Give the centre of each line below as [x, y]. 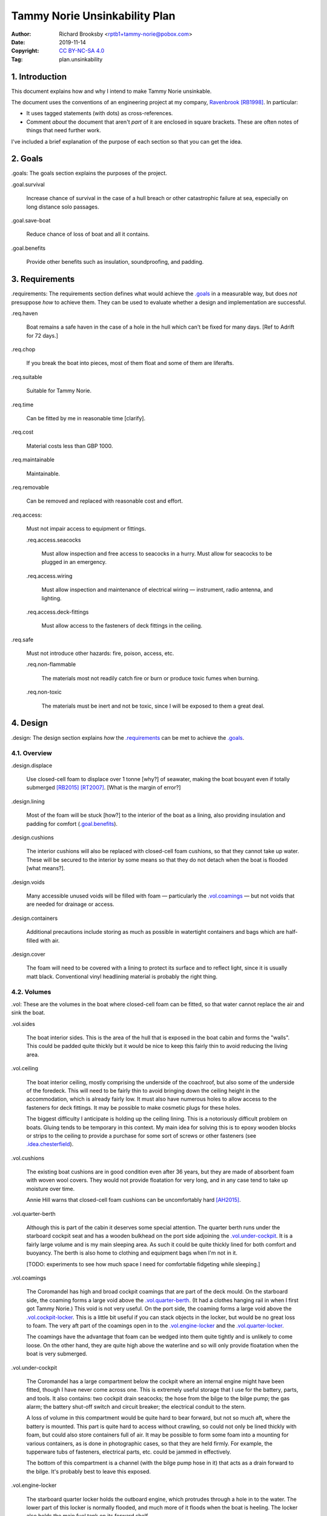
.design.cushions [32, 837]
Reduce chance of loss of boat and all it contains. [88, 234]
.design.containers [35, 918]
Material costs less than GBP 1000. [70, 446]
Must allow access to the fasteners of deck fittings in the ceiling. [122, 626]
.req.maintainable [33, 460]
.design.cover [28, 954]
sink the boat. [28, 1013]
